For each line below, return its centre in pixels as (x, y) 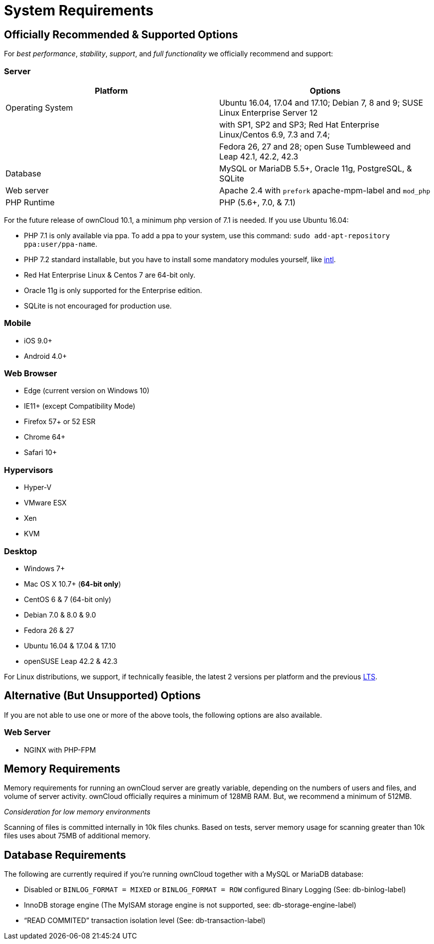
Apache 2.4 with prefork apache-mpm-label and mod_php (325, 190)
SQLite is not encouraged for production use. (98, 306)
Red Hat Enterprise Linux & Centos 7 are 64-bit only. (110, 275)
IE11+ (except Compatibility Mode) (80, 406)
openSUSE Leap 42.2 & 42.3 (71, 661)
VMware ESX (45, 503)
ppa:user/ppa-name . (61, 244)
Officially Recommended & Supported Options (121, 34)
